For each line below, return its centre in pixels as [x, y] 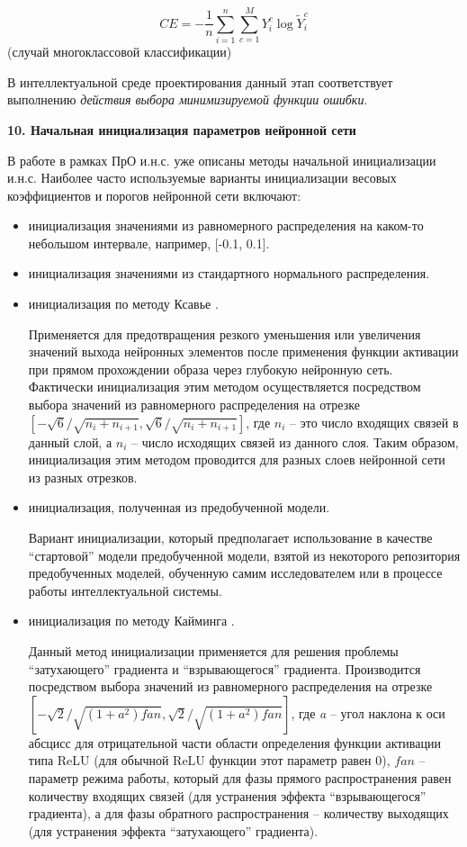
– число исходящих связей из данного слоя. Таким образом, [295, 442]
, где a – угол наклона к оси [368, 712]
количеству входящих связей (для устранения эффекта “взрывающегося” [227, 795]
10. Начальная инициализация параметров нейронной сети [182, 129]
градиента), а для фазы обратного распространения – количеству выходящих [238, 813]
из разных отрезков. [83, 477]
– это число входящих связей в [374, 422]
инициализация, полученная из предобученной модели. [179, 507]
